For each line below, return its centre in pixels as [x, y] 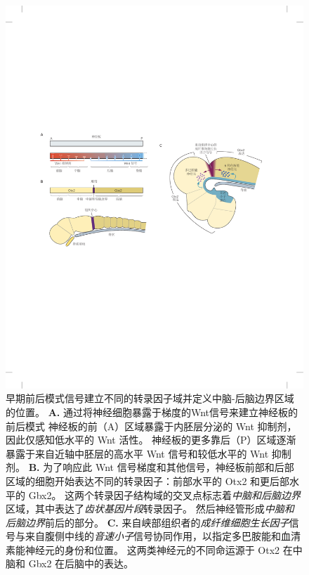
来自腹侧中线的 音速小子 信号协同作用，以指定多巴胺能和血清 [163, 536]
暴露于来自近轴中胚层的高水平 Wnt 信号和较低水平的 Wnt [137, 453]
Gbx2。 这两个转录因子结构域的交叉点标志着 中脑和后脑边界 [165, 495]
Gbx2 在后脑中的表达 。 [81, 563]
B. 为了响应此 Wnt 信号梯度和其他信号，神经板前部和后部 [161, 467]
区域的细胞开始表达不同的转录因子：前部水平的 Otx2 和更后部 [148, 480]
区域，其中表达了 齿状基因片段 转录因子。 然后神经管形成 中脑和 [150, 509]
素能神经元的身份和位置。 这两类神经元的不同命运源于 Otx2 [143, 549]
